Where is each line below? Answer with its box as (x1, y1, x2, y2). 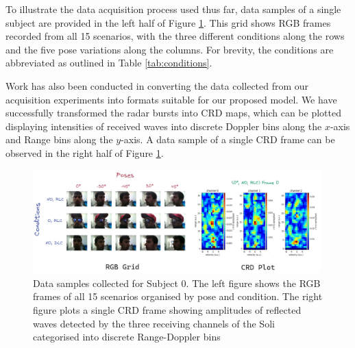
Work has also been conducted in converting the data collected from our (5, 78, 309, 92)
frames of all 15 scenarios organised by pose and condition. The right (33, 289, 323, 303)
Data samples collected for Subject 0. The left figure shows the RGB (33, 275, 321, 290)
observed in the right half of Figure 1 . (5, 145, 164, 160)
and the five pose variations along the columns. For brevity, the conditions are (5, 42, 334, 56)
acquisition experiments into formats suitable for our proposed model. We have (5, 92, 337, 106)
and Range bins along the (5, 132, 113, 147)
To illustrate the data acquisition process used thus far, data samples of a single (5, 2, 341, 16)
